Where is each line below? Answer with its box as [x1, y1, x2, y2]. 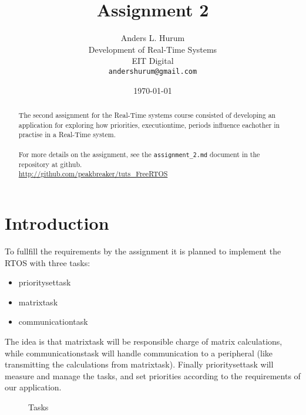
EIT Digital [132, 55, 174, 67]
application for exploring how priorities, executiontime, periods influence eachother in [18, 120, 280, 130]
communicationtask [18, 315, 88, 328]
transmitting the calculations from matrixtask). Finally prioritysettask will [5, 358, 274, 370]
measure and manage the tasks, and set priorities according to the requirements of [5, 369, 301, 382]
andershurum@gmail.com [108, 67, 197, 76]
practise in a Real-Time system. [18, 130, 116, 140]
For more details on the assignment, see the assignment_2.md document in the [18, 149, 260, 159]
